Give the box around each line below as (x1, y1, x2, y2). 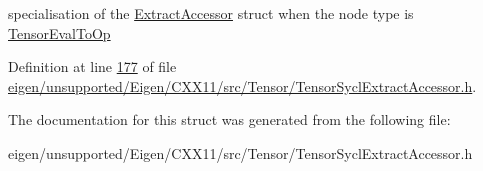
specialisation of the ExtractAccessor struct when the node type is (8, 3, 414, 23)
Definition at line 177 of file (8, 56, 177, 77)
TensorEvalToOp (8, 22, 111, 43)
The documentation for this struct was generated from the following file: (8, 109, 451, 130)
